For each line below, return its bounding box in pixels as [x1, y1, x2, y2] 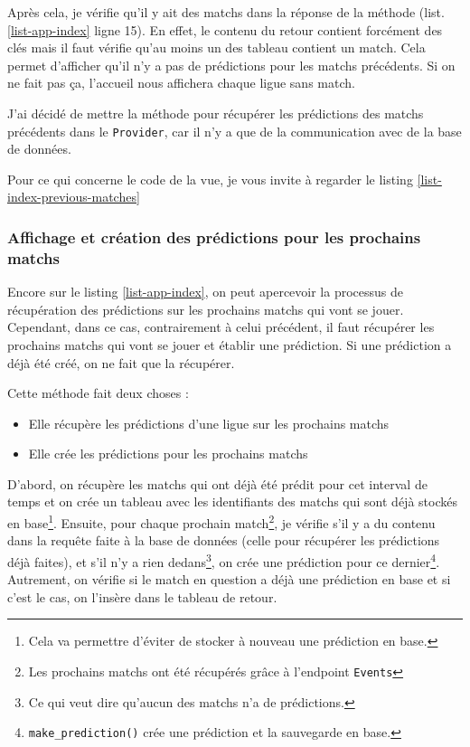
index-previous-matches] [7, 187, 140, 206]
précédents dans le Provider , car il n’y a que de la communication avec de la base [7, 121, 462, 140]
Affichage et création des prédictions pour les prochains [7, 225, 421, 248]
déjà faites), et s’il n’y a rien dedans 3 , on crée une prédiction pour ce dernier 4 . [7, 549, 440, 571]
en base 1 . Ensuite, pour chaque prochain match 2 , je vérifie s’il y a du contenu [7, 511, 436, 532]
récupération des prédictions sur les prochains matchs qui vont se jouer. [7, 299, 404, 318]
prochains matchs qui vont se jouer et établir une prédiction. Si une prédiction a [7, 335, 452, 354]
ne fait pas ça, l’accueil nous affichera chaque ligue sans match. [7, 73, 355, 92]
